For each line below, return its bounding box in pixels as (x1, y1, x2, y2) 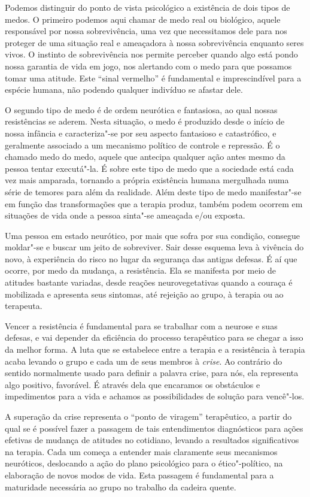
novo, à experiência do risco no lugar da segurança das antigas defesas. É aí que (5, 252, 297, 265)
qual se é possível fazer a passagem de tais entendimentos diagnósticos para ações (5, 422, 303, 434)
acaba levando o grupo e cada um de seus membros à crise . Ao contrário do (5, 354, 282, 367)
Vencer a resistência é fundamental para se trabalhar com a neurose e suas (5, 319, 278, 332)
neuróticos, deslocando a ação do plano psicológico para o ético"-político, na (5, 457, 283, 469)
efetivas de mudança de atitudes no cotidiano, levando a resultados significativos (5, 434, 299, 446)
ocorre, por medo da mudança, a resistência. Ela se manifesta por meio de (5, 264, 276, 277)
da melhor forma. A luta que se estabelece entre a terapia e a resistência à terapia (5, 343, 305, 356)
